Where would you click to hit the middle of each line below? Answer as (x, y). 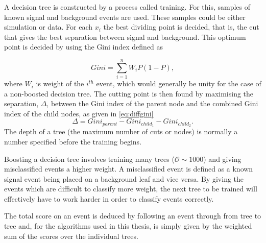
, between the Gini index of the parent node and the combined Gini (152, 103)
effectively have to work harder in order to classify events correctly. (109, 198)
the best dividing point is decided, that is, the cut (181, 27)
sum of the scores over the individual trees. (71, 236)
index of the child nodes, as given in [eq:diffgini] (79, 113)
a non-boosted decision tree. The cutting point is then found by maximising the (129, 93)
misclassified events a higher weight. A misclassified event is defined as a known (129, 169)
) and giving (222, 159)
